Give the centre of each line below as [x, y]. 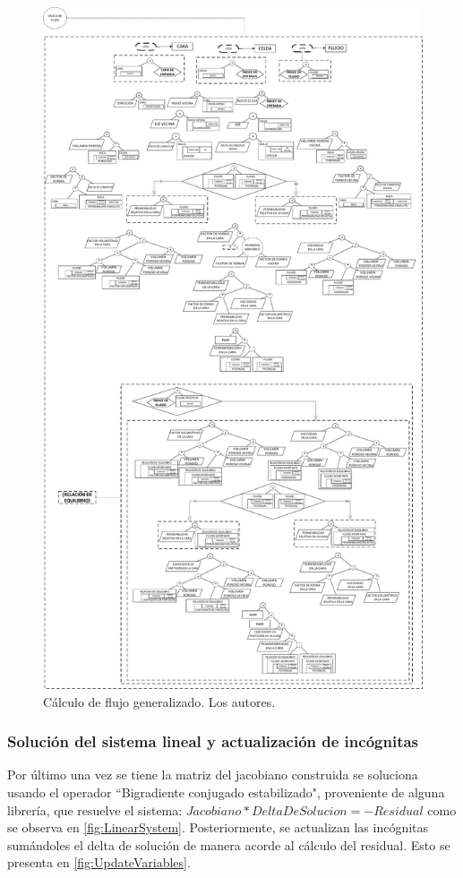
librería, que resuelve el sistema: [95, 809]
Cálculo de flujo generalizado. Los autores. [159, 701]
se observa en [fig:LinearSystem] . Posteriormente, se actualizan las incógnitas [218, 827]
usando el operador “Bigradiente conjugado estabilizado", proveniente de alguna [226, 792]
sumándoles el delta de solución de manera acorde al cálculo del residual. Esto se [229, 844]
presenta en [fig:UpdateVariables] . [99, 862]
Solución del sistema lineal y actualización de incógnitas [213, 741]
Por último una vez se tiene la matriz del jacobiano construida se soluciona [213, 775]
